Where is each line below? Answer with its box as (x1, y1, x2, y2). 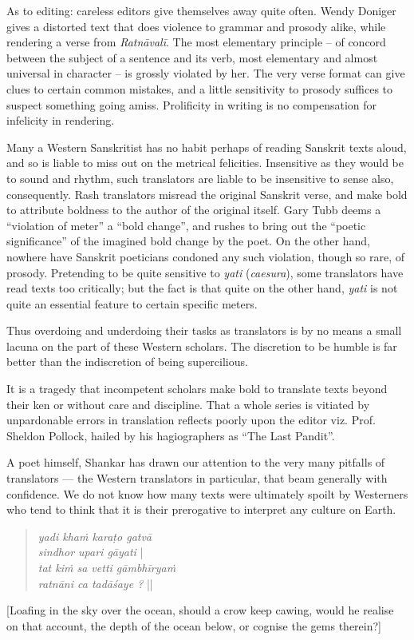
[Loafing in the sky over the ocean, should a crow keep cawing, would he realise (6, 602, 394, 618)
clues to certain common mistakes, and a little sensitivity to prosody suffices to (6, 80, 393, 97)
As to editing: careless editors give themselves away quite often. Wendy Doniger (6, 2, 396, 18)
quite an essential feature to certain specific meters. (6, 295, 258, 312)
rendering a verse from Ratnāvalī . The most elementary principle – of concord (6, 34, 386, 50)
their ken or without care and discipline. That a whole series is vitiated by (6, 396, 370, 412)
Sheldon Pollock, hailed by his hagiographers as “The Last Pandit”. (6, 427, 335, 443)
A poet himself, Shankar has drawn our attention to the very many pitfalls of (6, 454, 385, 471)
